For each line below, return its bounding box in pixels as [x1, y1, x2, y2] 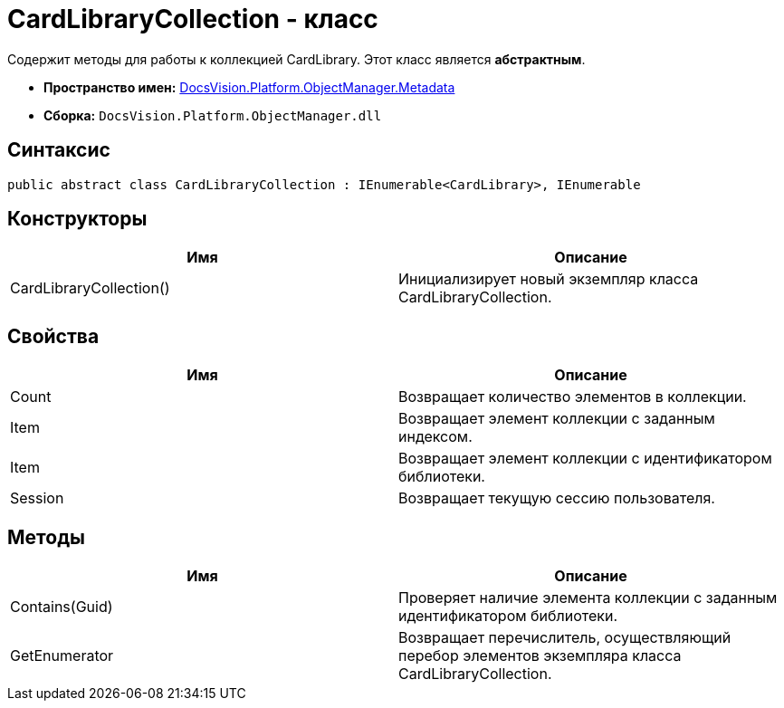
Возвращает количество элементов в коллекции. [398, 387, 747, 407]
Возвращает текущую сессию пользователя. [398, 489, 715, 508]
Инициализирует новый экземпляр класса [398, 270, 699, 289]
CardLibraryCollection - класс [7, 4, 378, 34]
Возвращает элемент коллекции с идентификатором [398, 449, 772, 468]
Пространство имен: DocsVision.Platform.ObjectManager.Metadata [43, 79, 455, 95]
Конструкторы [7, 207, 148, 231]
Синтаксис [7, 139, 110, 162]
